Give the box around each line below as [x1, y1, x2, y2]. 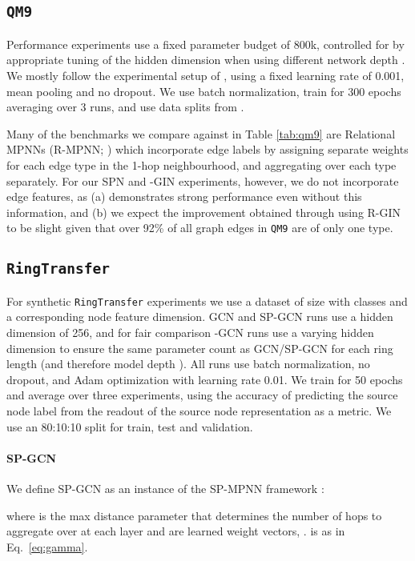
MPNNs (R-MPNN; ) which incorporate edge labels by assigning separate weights [6, 141, 409, 158]
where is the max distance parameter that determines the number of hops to [6, 507, 382, 523]
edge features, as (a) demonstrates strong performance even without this [6, 188, 362, 205]
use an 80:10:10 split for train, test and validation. [6, 418, 253, 435]
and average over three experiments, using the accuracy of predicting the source [6, 387, 398, 403]
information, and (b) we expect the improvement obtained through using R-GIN [6, 203, 401, 220]
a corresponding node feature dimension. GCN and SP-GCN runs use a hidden [6, 308, 393, 325]
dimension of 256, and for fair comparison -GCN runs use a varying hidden [6, 324, 374, 340]
